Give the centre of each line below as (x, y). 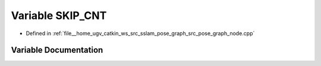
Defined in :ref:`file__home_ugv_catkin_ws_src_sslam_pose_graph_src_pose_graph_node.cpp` (140, 33)
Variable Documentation (57, 50)
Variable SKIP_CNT (59, 15)
